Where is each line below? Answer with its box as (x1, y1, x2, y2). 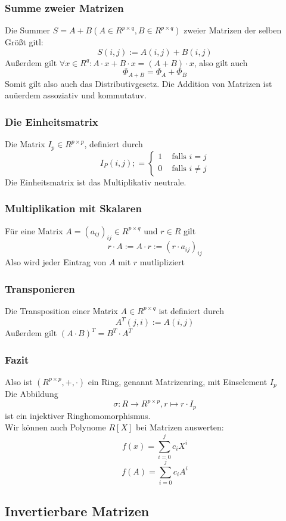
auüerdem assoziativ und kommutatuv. (5, 89, 147, 101)
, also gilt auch (194, 56, 248, 69)
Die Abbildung (5, 387, 58, 400)
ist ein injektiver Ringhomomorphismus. (5, 409, 151, 421)
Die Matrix (5, 138, 45, 150)
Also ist (5, 375, 33, 387)
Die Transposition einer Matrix (5, 304, 118, 317)
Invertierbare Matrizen (5, 501, 150, 520)
